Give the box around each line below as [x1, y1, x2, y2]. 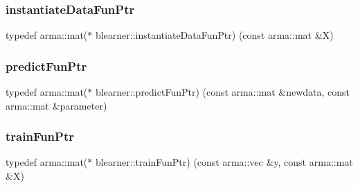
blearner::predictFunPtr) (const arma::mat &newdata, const [95, 85, 350, 99]
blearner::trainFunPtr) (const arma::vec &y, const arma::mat [95, 155, 353, 169]
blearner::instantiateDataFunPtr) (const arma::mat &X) [95, 28, 334, 42]
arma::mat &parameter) [6, 98, 107, 112]
